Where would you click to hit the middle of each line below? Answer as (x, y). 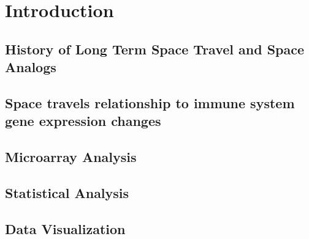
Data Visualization (65, 228)
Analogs (31, 67)
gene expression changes (83, 121)
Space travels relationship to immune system (150, 102)
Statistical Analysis (67, 192)
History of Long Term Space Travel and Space (155, 49)
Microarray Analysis (71, 157)
